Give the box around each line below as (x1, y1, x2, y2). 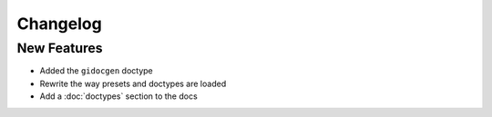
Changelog (16, 14, 102, 34)
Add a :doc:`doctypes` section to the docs (39, 91, 198, 102)
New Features (16, 40, 104, 56)
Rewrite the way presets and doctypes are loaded (39, 78, 227, 89)
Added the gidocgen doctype (39, 65, 154, 76)
